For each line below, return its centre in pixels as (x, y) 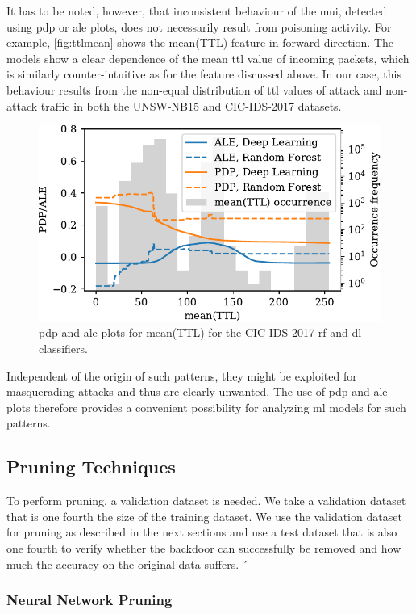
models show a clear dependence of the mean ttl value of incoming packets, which (208, 58)
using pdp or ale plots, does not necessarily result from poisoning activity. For (199, 26)
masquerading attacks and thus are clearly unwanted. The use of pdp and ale (197, 391)
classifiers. (63, 349)
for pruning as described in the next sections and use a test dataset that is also (202, 532)
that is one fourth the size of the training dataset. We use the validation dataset (204, 516)
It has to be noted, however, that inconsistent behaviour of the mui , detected (197, 11)
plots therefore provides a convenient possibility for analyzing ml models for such (206, 407)
